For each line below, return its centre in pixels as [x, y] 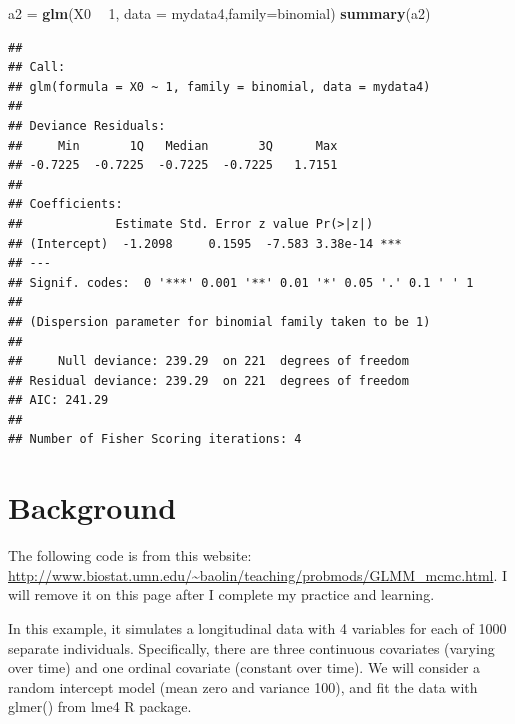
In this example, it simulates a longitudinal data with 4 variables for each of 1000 [257, 627]
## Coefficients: [65, 204]
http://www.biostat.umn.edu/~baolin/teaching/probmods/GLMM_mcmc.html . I [258, 574]
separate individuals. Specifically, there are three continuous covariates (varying [251, 647]
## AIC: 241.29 [58, 400]
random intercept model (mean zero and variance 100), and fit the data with [243, 686]
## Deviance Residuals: [87, 125]
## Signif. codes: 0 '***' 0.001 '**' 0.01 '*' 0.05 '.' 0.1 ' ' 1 [241, 282]
